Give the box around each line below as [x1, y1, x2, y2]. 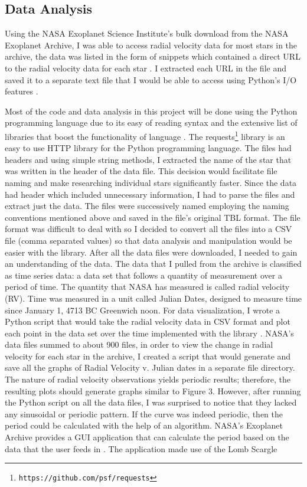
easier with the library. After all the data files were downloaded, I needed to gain [5, 246, 298, 258]
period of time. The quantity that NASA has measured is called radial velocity [5, 280, 290, 293]
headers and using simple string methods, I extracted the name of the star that [5, 153, 292, 165]
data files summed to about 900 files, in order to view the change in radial [5, 338, 273, 351]
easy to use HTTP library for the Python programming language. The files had [5, 142, 292, 154]
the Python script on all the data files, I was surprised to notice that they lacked [5, 396, 297, 408]
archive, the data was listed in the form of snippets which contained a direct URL [5, 50, 301, 63]
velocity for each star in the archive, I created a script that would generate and [5, 349, 291, 362]
